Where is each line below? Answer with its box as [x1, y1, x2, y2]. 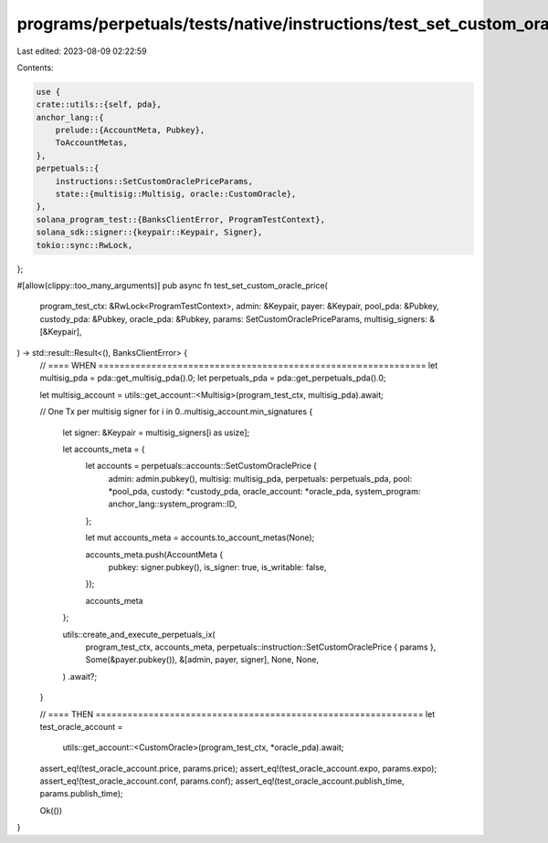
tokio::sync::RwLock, [36, 240, 133, 250]
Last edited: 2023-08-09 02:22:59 [16, 46, 147, 57]
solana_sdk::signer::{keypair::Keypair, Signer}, [36, 227, 263, 237]
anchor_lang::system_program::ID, [108, 498, 237, 510]
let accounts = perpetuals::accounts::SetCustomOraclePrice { [85, 461, 317, 472]
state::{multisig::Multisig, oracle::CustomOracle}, [55, 189, 297, 200]
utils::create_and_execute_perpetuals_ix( [62, 629, 216, 640]
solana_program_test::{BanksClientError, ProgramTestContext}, [36, 214, 326, 224]
